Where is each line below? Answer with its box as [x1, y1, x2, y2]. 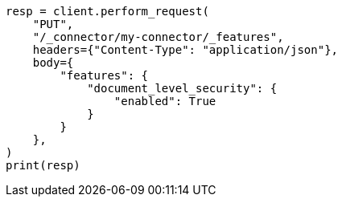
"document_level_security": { [87, 82, 278, 95]
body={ [32, 56, 74, 69]
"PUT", [32, 18, 74, 30]
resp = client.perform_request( [6, 5, 209, 18]
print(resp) [6, 159, 80, 172]
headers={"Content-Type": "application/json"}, [32, 43, 339, 56]
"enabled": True [113, 95, 216, 108]
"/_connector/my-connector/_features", [32, 30, 284, 43]
